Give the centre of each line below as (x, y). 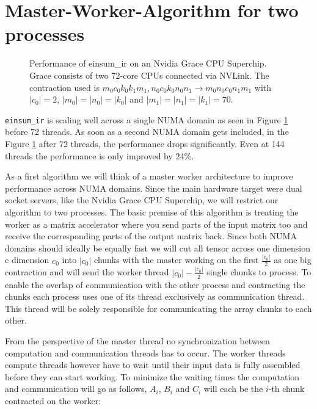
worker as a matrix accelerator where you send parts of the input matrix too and (156, 224)
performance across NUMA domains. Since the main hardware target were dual (154, 188)
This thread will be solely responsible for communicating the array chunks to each (158, 308)
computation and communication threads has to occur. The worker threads (145, 353)
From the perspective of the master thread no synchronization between (137, 340)
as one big (293, 260)
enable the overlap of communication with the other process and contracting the (155, 284)
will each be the (233, 389)
